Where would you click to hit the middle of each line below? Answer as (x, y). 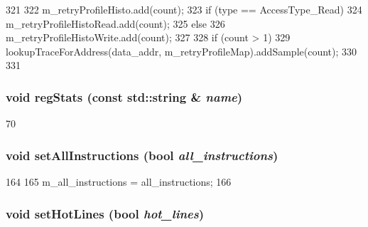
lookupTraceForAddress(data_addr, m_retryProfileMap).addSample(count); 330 (182, 51)
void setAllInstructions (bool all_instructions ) (142, 155)
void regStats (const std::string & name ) (124, 96)
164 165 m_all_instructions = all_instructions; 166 (119, 181)
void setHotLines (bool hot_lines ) (105, 213)
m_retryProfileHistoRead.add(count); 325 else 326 (115, 23)
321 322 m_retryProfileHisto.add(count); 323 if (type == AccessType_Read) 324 (184, 9)
